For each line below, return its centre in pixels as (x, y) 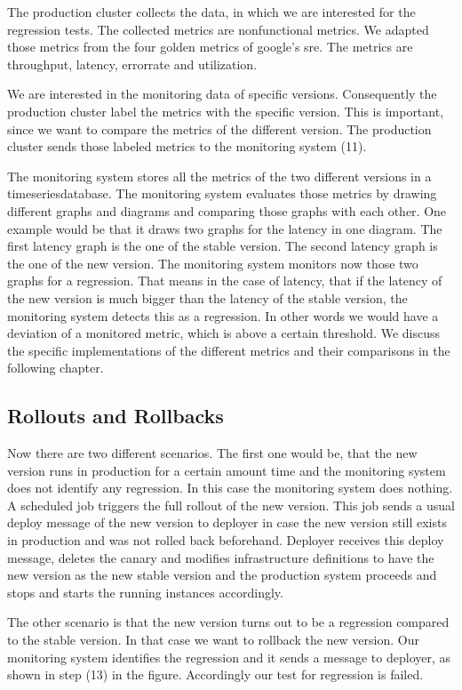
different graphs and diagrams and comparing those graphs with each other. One (227, 210)
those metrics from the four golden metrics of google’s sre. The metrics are (210, 47)
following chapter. (56, 368)
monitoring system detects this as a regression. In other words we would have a (223, 315)
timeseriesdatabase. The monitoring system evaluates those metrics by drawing (222, 193)
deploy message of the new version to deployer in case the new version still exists (227, 522)
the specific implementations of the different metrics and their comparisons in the (229, 350)
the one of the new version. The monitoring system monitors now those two (213, 263)
